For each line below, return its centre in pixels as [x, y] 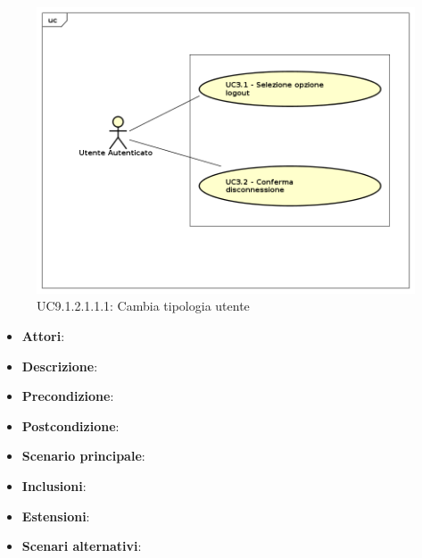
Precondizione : [68, 396]
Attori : [43, 336]
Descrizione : [60, 366]
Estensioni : [56, 516]
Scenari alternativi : [82, 546]
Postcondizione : [70, 425]
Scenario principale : [83, 456]
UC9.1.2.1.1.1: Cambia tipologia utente [143, 306]
